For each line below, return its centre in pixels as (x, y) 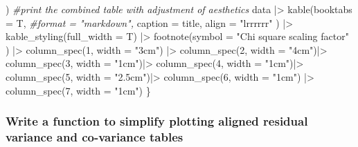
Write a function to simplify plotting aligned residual (157, 121)
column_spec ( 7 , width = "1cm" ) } (78, 90)
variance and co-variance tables (95, 137)
